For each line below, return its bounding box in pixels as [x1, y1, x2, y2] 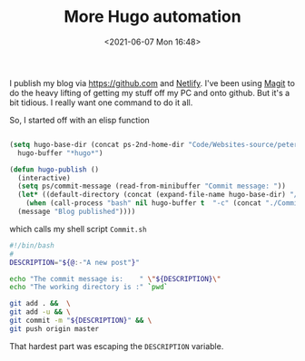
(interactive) [17, 173, 71, 182]
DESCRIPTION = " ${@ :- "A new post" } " [9, 258, 141, 267]
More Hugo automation [63, 6, 242, 27]
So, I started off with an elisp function [9, 114, 150, 125]
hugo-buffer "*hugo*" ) [17, 148, 103, 158]
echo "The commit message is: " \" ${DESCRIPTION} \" [9, 274, 221, 283]
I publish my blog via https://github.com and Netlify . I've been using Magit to [9, 77, 295, 88]
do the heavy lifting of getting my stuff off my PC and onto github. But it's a [9, 87, 290, 98]
